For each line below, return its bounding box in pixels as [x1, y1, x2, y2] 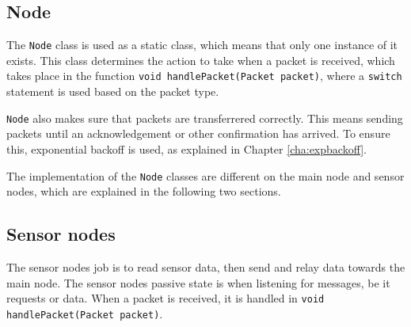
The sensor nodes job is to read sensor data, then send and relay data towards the [6, 259, 405, 275]
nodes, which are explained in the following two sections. [6, 183, 281, 200]
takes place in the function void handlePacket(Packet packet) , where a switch [6, 67, 402, 84]
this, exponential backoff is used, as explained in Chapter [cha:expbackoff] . [6, 140, 367, 157]
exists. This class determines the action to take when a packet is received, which [6, 51, 395, 68]
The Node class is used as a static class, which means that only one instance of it [6, 36, 398, 53]
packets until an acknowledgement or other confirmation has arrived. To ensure [6, 125, 390, 142]
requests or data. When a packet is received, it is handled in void [6, 290, 325, 306]
